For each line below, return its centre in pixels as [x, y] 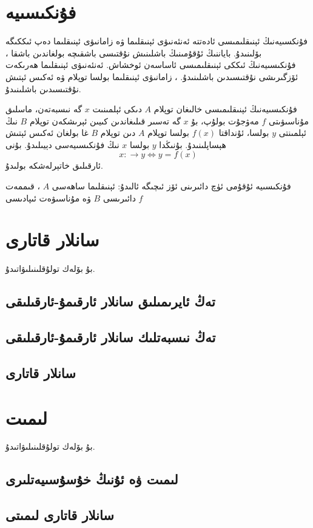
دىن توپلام [118, 133]
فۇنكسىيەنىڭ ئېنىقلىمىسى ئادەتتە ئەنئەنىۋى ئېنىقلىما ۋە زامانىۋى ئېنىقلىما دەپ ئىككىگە [156, 41]
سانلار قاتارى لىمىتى [60, 515]
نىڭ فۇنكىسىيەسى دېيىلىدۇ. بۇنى [62, 144]
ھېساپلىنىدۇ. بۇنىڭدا [193, 144]
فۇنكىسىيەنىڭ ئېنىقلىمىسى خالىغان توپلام [225, 109]
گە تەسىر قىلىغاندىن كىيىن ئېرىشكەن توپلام [105, 120]
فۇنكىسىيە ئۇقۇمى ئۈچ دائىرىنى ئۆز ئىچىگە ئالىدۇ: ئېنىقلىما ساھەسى [171, 186]
